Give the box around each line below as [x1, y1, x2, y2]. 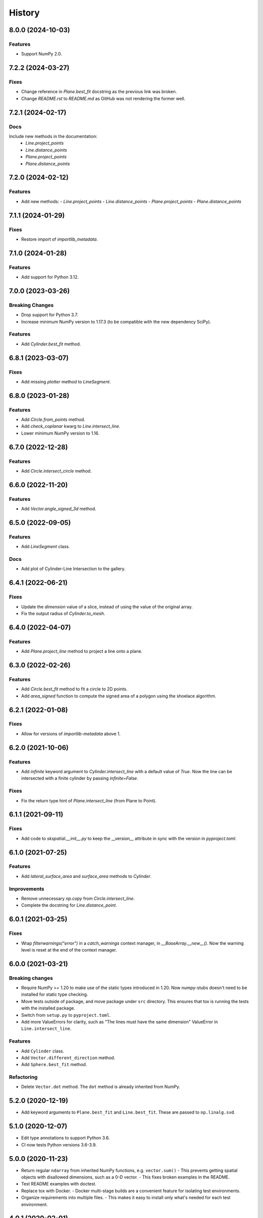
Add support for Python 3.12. [21, 274, 79, 280]
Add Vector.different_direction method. [21, 1055, 115, 1061]
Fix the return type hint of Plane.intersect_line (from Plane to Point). [21, 798, 157, 803]
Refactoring [9, 1074, 38, 1081]
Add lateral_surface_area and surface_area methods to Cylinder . [21, 873, 152, 879]
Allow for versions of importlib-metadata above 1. [21, 731, 121, 737]
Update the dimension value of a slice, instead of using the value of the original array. [21, 604, 193, 609]
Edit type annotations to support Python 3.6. [21, 1135, 110, 1141]
